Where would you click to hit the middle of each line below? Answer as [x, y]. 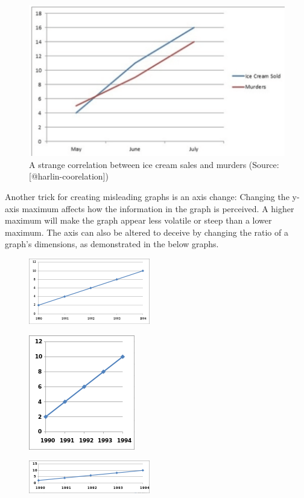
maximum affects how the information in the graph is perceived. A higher [158, 208]
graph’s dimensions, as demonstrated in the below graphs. [112, 244]
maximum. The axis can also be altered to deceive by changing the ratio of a [147, 232]
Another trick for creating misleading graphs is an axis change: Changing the [147, 197]
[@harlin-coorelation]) [69, 176]
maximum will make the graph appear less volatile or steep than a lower [138, 220]
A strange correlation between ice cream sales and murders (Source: [154, 164]
